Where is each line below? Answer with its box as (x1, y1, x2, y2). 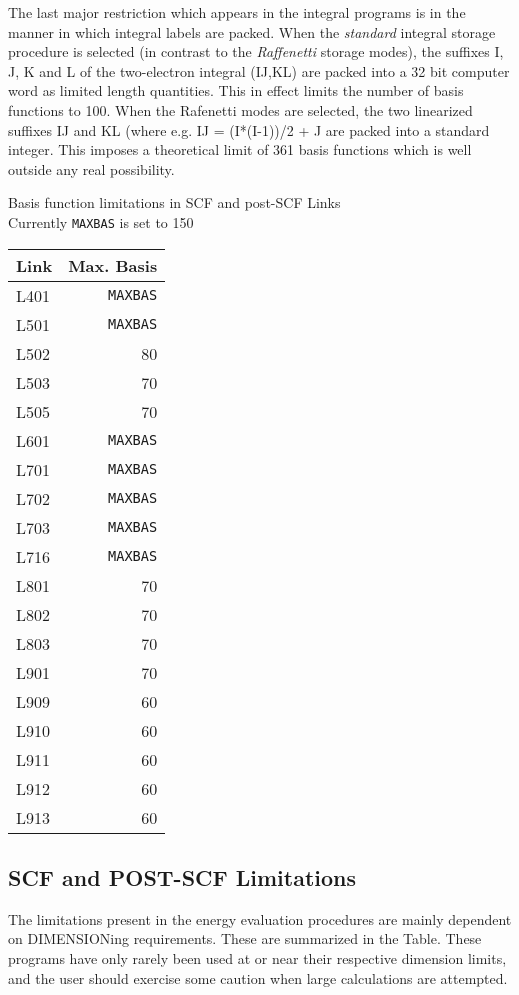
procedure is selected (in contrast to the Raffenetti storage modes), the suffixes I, (8, 41, 504, 62)
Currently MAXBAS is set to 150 (8, 211, 194, 232)
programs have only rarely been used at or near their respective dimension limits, (8, 947, 507, 968)
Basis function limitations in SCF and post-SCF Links (8, 192, 341, 213)
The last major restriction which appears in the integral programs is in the (8, 2, 466, 22)
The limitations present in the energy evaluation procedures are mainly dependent (8, 908, 512, 929)
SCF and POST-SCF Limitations (8, 861, 357, 892)
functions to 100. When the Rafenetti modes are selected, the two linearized (8, 99, 473, 120)
